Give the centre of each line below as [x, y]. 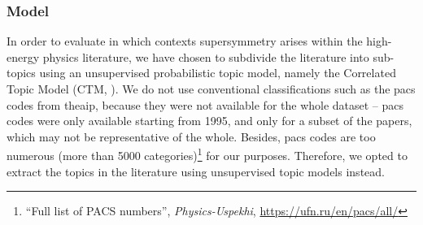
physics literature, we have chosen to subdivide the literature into [206, 56]
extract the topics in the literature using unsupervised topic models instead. [196, 171]
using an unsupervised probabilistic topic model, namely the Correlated [218, 73]
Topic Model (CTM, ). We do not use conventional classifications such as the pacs [211, 89]
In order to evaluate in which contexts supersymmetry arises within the [185, 41]
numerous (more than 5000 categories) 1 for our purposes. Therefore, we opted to [207, 154]
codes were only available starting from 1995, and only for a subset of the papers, [209, 121]
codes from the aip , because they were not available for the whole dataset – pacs [205, 104]
